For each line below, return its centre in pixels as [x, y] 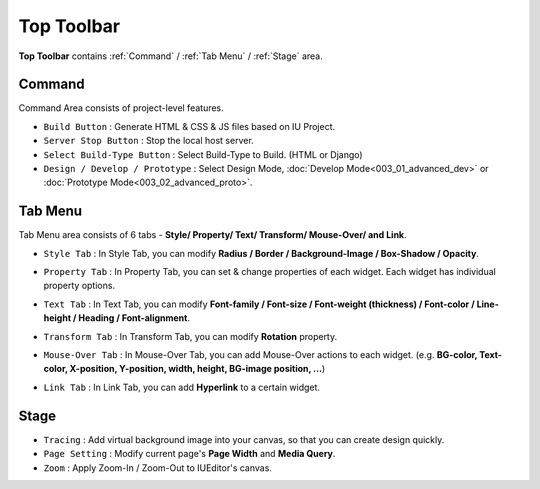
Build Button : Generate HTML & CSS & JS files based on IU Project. [189, 126]
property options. [79, 286]
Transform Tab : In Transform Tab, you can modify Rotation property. [190, 336]
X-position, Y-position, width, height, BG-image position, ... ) [197, 369]
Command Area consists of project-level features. [121, 108]
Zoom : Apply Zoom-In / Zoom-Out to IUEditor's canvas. [157, 467]
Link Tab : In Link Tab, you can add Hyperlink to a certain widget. [181, 387]
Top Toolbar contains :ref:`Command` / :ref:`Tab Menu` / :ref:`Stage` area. [171, 56]
